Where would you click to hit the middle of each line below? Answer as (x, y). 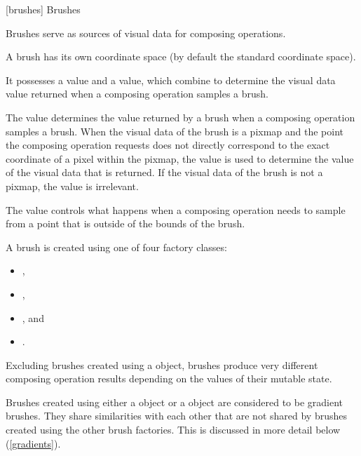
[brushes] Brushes (43, 9)
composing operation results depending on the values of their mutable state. (169, 378)
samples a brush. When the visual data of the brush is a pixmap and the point (175, 131)
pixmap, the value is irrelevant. (72, 186)
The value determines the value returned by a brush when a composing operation (180, 117)
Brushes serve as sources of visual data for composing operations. (146, 33)
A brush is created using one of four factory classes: (116, 247)
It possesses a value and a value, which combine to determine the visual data (171, 80)
